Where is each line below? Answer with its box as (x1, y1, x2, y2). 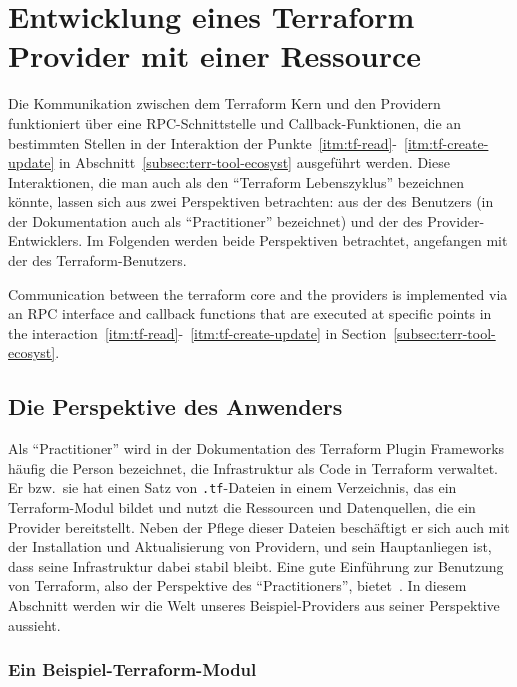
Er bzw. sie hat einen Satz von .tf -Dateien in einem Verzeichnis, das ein (8, 477, 457, 498)
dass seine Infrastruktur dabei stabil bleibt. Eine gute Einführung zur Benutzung (8, 555, 504, 576)
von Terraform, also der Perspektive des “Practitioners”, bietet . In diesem (8, 575, 467, 596)
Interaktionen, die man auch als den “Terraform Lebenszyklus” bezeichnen (8, 171, 464, 192)
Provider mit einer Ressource (8, 35, 422, 76)
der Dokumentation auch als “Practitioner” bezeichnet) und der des (8, 210, 423, 231)
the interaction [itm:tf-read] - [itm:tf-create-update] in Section (8, 322, 387, 343)
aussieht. (8, 614, 61, 635)
